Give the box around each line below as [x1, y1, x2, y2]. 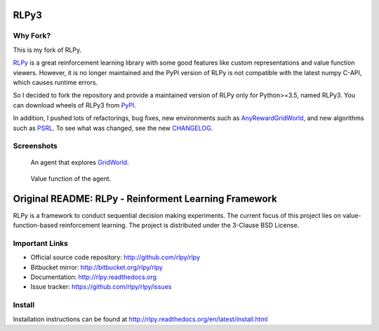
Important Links [13, 238, 68, 248]
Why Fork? [13, 31, 51, 41]
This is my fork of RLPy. [13, 46, 82, 54]
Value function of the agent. [30, 174, 112, 183]
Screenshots [13, 141, 58, 151]
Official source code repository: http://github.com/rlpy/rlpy [30, 253, 200, 261]
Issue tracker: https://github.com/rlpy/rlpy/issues [30, 283, 172, 291]
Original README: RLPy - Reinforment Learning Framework [13, 193, 277, 205]
